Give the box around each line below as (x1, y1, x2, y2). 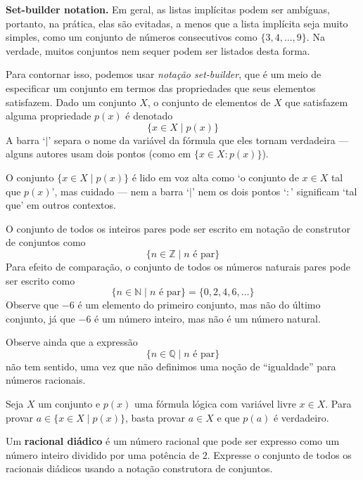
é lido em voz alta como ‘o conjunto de (132, 169, 299, 184)
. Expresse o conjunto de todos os (207, 447, 352, 462)
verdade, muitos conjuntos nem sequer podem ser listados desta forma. (6, 43, 310, 58)
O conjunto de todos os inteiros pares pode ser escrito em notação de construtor (6, 221, 350, 235)
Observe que (6, 297, 59, 312)
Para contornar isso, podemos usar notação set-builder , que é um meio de (6, 67, 321, 82)
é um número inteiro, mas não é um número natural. (94, 311, 321, 325)
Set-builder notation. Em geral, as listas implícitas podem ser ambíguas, (6, 2, 330, 16)
